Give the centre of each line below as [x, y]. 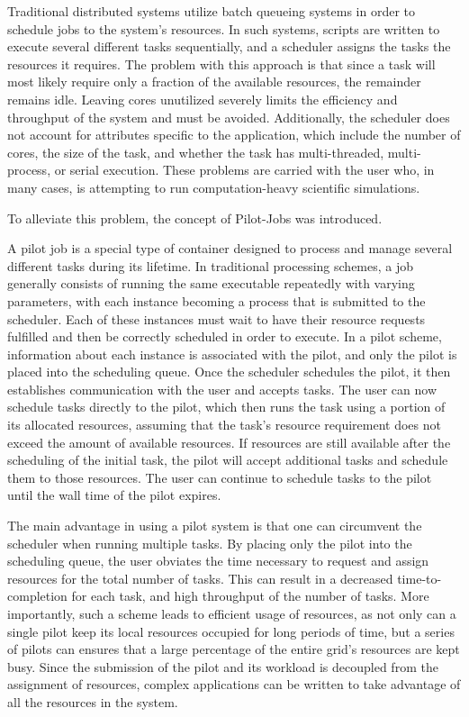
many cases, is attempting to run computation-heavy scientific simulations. [214, 187]
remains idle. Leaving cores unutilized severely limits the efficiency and [203, 99]
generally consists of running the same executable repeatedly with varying [211, 283]
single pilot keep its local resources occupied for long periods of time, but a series [231, 631]
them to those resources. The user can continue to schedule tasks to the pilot [220, 477]
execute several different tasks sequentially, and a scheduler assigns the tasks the [229, 46]
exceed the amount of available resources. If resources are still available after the [229, 442]
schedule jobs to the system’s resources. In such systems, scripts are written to [224, 28]
